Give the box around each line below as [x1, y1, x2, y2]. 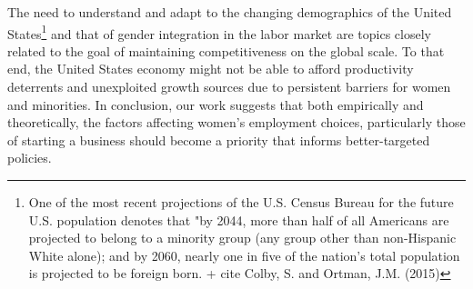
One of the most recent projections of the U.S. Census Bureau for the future [28, 193, 454, 211]
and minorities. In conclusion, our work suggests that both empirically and [7, 95, 424, 114]
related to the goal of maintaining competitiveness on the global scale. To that [7, 41, 445, 60]
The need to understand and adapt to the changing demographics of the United [7, 3, 452, 21]
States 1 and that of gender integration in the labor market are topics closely [7, 21, 431, 43]
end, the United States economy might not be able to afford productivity [7, 59, 414, 78]
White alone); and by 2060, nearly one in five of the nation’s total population [28, 245, 460, 264]
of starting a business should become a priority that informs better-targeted [7, 130, 430, 149]
